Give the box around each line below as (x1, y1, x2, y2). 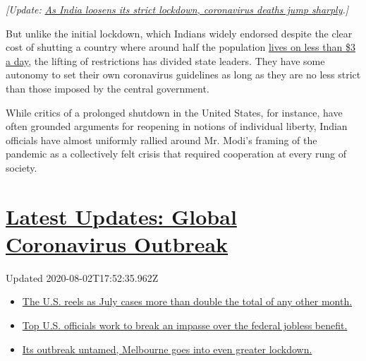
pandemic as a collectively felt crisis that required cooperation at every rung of (6, 146, 347, 161)
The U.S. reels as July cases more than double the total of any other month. (22, 294, 353, 309)
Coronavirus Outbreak (6, 229, 228, 258)
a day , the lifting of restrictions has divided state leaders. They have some (6, 53, 325, 68)
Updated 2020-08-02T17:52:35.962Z (6, 270, 159, 285)
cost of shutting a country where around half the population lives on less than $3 (6, 40, 355, 54)
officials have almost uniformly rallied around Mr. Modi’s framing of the (6, 132, 317, 147)
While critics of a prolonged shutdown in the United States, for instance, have (6, 105, 343, 119)
